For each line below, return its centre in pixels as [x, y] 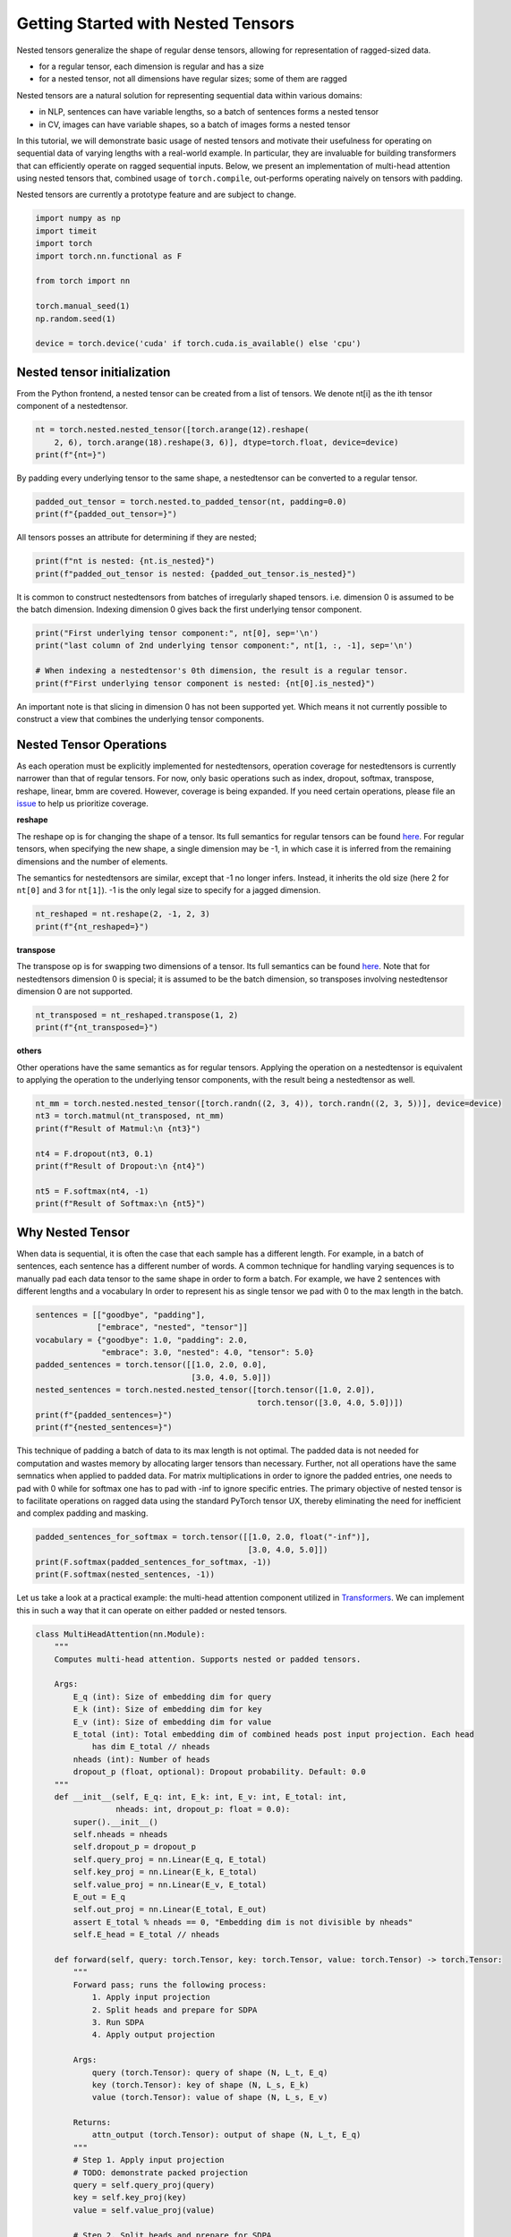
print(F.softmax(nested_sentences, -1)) [125, 1574]
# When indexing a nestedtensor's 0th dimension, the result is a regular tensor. [222, 671]
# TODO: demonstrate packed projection [160, 2173]
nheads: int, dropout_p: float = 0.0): [203, 1809]
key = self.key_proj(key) [130, 2198]
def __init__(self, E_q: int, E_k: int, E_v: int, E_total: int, [200, 1797]
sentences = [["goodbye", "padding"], [120, 1314]
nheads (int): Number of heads [141, 1759]
